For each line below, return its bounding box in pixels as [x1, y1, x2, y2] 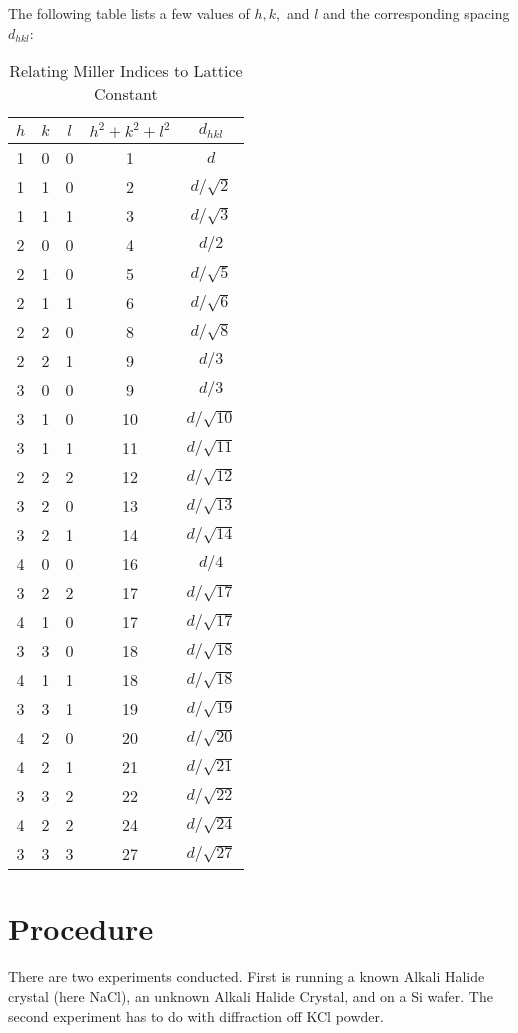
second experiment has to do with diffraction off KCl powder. [8, 1005, 384, 1026]
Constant [94, 82, 158, 106]
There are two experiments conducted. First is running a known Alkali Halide [8, 966, 485, 987]
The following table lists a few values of [8, 3, 250, 23]
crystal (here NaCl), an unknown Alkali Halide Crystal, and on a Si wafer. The [8, 985, 493, 1006]
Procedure [8, 908, 154, 949]
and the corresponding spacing [322, 3, 510, 23]
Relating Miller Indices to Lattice [9, 59, 243, 83]
